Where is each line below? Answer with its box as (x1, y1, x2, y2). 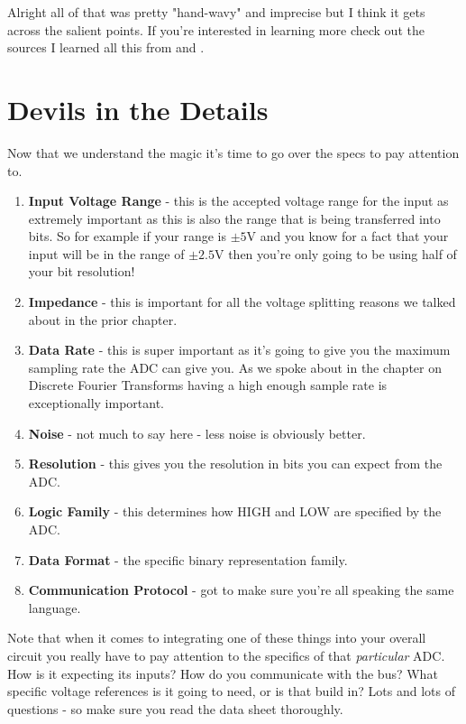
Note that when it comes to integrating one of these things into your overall (7, 628, 426, 647)
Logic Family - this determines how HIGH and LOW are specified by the (28, 502, 442, 521)
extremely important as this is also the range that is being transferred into (28, 209, 441, 227)
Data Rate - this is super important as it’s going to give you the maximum (28, 340, 451, 359)
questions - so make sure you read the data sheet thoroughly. (7, 699, 343, 718)
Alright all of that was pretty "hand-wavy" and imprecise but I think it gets (7, 3, 425, 21)
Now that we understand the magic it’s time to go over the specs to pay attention (7, 143, 460, 162)
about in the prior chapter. (28, 310, 178, 329)
